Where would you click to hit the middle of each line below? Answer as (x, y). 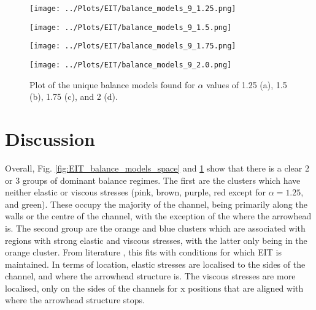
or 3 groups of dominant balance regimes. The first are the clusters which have (153, 180)
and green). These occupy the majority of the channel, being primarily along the (156, 204)
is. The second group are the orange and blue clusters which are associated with (155, 228)
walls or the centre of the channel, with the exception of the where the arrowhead (158, 216)
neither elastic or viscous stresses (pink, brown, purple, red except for (136, 192)
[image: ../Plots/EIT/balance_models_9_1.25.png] (133, 9)
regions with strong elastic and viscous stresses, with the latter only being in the (156, 240)
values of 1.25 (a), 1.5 (247, 84)
